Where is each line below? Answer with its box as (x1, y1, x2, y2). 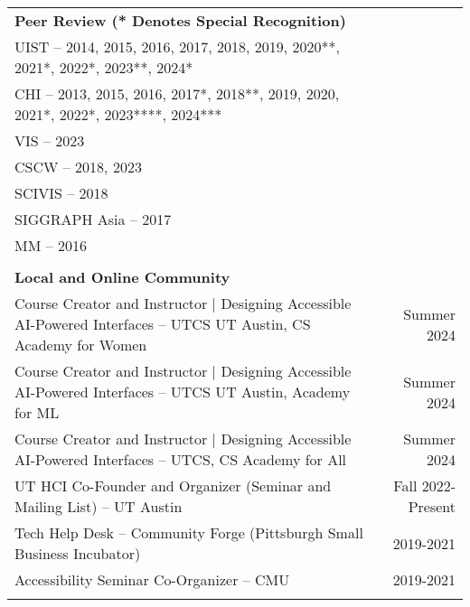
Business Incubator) (14, 543, 141, 564)
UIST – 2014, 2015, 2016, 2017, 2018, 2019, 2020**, (14, 36, 340, 57)
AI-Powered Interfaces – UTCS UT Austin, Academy (14, 381, 351, 402)
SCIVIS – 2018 (14, 182, 108, 203)
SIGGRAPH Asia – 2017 (14, 209, 172, 229)
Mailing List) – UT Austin (14, 496, 183, 517)
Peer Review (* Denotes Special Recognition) (14, 10, 346, 31)
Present (408, 496, 456, 517)
